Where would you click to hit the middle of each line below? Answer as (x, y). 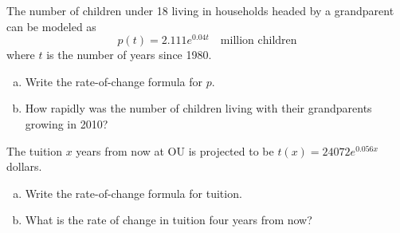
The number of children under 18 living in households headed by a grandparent (200, 10)
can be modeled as (51, 26)
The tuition (35, 150)
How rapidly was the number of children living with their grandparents (198, 108)
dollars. (24, 166)
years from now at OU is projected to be (175, 150)
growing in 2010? (67, 124)
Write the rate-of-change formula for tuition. (133, 193)
